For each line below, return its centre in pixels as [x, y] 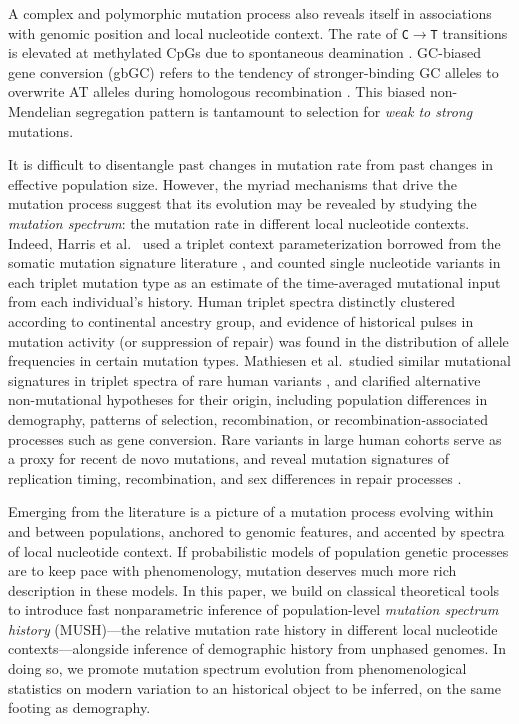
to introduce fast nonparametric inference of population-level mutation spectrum [253, 609]
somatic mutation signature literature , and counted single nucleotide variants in [254, 262]
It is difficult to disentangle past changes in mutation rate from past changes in [251, 164]
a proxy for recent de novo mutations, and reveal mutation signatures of [229, 458]
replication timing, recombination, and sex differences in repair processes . [235, 477]
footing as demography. [79, 707]
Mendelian [40, 111]
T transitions [469, 32]
